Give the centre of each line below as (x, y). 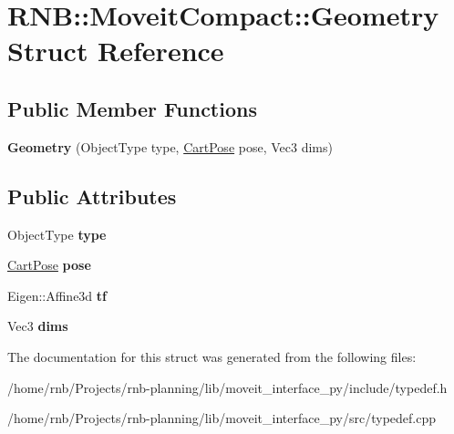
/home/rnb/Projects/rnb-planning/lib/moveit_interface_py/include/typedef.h (227, 387)
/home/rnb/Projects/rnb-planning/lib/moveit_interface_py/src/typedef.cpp (222, 418)
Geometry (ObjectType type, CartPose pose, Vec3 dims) (170, 146)
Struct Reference (116, 51)
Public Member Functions (132, 108)
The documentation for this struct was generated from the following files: (212, 356)
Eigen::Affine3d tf (57, 295)
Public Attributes (92, 196)
